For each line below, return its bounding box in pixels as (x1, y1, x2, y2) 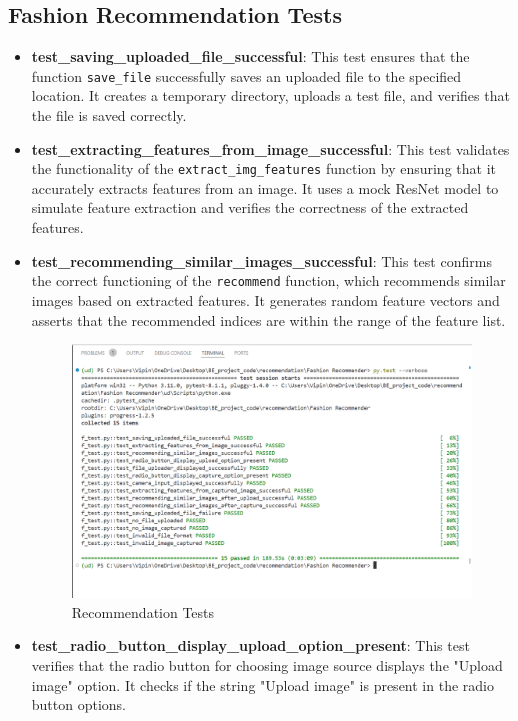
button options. (31, 694, 127, 715)
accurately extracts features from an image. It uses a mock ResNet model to (31, 177, 499, 198)
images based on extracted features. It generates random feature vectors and (31, 289, 500, 310)
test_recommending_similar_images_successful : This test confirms (31, 250, 492, 271)
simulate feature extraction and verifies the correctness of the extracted (31, 197, 469, 218)
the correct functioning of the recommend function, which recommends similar (31, 270, 506, 291)
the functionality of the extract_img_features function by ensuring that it (31, 158, 496, 179)
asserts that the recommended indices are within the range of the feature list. (31, 309, 506, 330)
